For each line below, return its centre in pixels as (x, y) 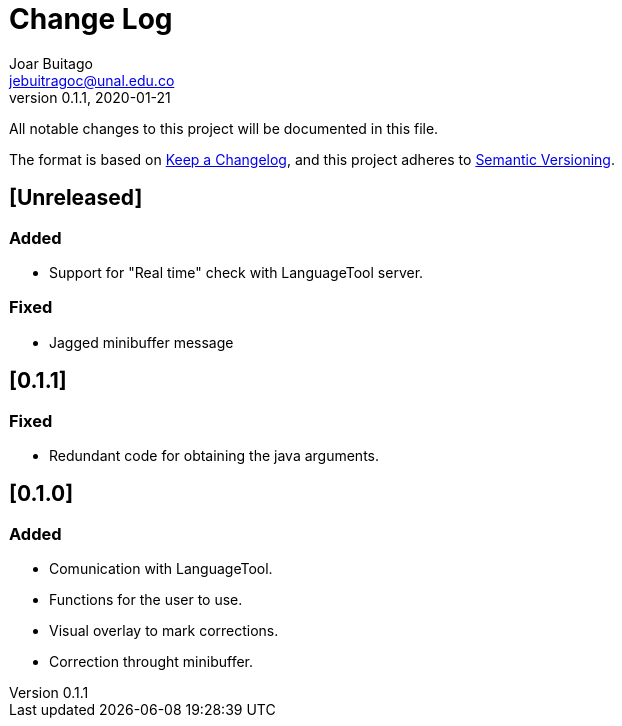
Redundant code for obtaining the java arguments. (214, 455)
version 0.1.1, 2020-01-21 (90, 97)
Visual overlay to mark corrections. (164, 631)
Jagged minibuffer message (141, 342)
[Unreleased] (76, 198)
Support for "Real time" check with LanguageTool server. (236, 272)
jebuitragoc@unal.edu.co (92, 80)
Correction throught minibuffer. (151, 662)
